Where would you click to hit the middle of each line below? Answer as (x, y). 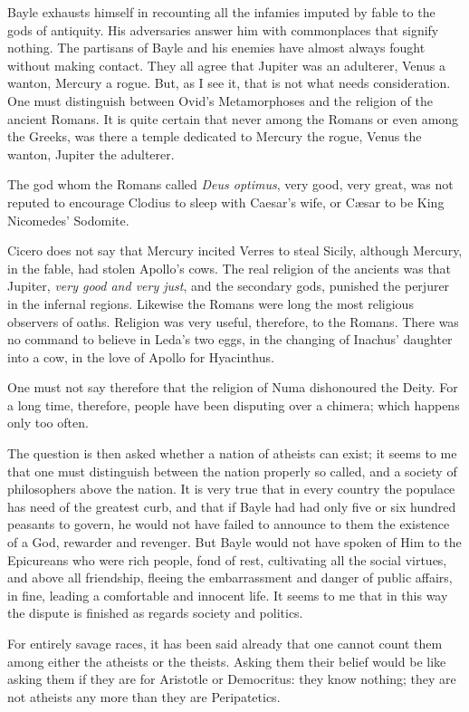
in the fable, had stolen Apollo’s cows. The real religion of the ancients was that (230, 268)
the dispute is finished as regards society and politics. (155, 613)
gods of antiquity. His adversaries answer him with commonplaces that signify (223, 29)
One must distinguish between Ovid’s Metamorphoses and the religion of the (220, 100)
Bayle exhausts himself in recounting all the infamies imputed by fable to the (221, 12)
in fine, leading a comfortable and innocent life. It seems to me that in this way (228, 595)
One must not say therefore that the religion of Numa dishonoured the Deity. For (233, 387)
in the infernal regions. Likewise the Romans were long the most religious (211, 303)
